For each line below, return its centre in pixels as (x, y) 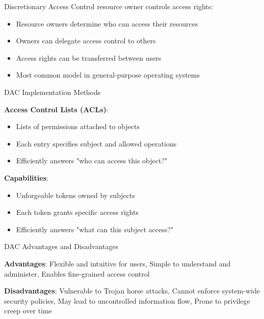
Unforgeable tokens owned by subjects (76, 195)
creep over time (28, 311)
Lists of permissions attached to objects (78, 126)
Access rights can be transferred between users (89, 57)
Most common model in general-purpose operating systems (108, 75)
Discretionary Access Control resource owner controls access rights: (109, 6)
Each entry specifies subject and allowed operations (96, 143)
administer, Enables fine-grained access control (77, 273)
